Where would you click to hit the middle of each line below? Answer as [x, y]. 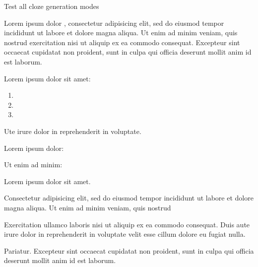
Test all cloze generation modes [52, 6]
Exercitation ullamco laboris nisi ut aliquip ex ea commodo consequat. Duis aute [127, 224]
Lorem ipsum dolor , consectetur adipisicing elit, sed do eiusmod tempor [114, 23]
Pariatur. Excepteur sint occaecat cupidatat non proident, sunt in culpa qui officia [129, 250]
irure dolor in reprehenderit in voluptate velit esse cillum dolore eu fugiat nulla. [125, 234]
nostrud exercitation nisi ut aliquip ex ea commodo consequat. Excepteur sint [122, 42]
